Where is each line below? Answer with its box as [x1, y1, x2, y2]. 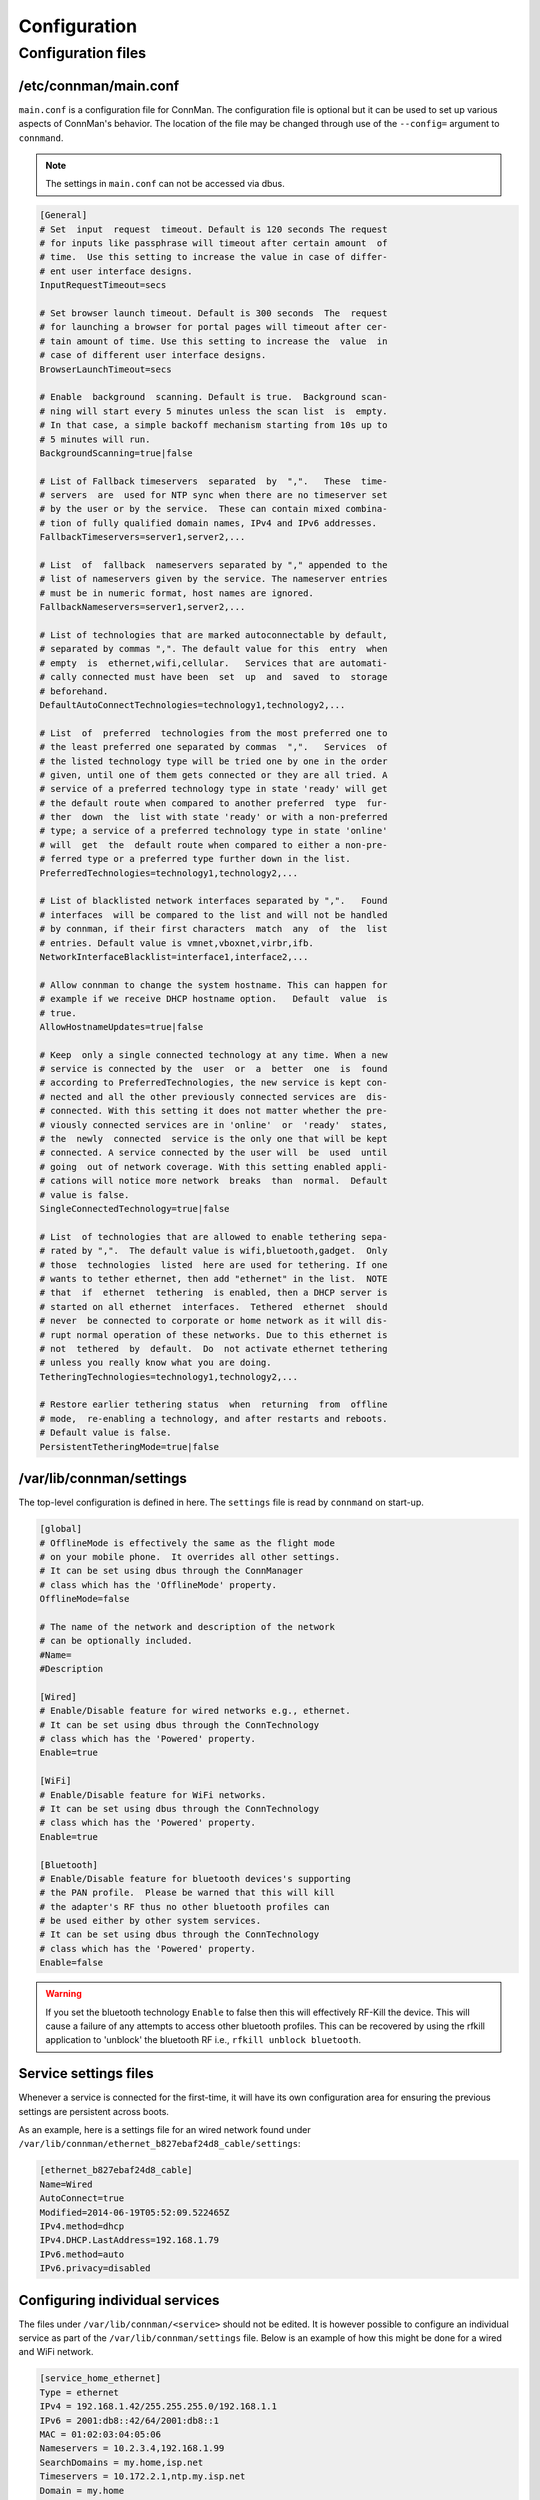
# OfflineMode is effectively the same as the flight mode [39, 1537, 335, 1549]
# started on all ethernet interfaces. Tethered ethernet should [39, 1301, 388, 1312]
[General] [39, 210, 88, 221]
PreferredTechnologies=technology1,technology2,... [39, 867, 299, 879]
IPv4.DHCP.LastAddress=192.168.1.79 [39, 2235, 220, 2246]
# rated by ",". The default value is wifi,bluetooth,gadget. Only [39, 1245, 388, 1257]
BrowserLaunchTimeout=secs [39, 363, 172, 375]
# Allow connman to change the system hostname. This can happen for [39, 979, 388, 990]
